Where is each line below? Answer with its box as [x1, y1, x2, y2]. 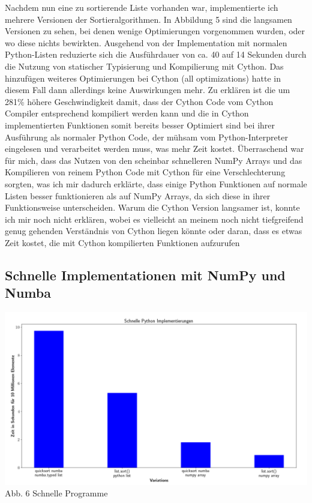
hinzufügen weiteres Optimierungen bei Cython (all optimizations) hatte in [5, 71, 281, 84]
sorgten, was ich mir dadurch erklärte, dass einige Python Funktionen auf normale [5, 177, 307, 190]
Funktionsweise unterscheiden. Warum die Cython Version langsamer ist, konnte [5, 201, 300, 214]
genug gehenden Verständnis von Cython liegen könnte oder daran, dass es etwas [5, 224, 302, 237]
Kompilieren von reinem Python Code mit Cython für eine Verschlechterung [5, 166, 286, 178]
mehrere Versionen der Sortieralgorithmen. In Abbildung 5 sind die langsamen [5, 13, 292, 25]
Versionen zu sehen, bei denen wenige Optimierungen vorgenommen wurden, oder [5, 25, 305, 37]
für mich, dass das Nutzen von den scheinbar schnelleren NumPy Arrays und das [5, 154, 302, 166]
